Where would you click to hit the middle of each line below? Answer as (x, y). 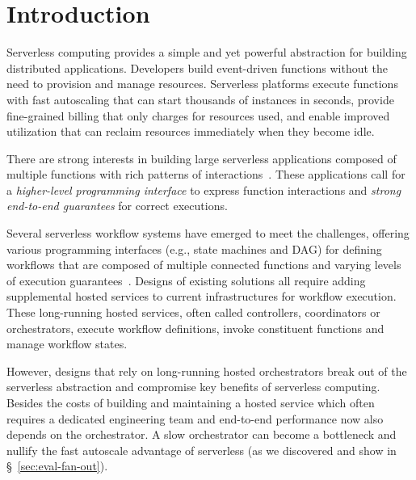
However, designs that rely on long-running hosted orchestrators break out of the (207, 371)
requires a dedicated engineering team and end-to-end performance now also (195, 418)
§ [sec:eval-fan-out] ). (57, 466)
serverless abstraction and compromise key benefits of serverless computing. (193, 387)
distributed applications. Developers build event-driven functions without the (197, 67)
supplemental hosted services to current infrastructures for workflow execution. (202, 296)
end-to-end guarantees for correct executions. (117, 206)
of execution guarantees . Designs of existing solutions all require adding (186, 280)
